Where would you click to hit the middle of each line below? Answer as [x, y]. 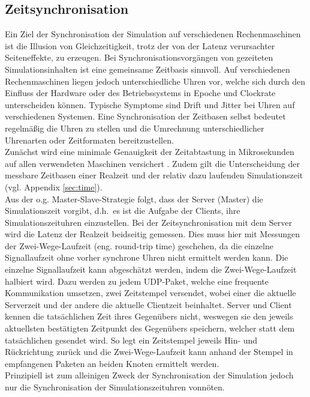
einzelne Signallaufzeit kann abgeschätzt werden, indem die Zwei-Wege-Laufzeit [151, 269]
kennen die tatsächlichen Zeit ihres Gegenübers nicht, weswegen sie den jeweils [149, 316]
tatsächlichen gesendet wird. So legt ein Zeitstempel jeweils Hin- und [131, 340]
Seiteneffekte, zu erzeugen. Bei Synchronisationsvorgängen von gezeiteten [139, 57]
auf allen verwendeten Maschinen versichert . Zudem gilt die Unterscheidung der [152, 163]
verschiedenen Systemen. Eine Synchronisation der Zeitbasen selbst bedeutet [145, 116]
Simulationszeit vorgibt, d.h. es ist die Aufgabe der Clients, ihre [123, 211]
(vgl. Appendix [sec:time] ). [54, 186]
